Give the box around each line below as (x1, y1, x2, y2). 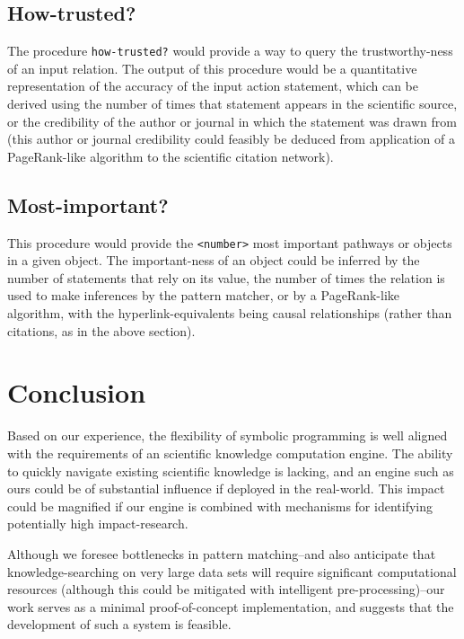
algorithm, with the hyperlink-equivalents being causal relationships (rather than (7, 304, 452, 323)
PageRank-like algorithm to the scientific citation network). (7, 146, 334, 165)
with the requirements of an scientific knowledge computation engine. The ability (7, 443, 453, 462)
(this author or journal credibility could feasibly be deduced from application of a (7, 129, 455, 148)
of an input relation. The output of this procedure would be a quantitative (7, 58, 417, 77)
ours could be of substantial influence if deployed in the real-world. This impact (7, 479, 445, 498)
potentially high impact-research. (7, 514, 188, 533)
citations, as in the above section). (7, 321, 196, 340)
